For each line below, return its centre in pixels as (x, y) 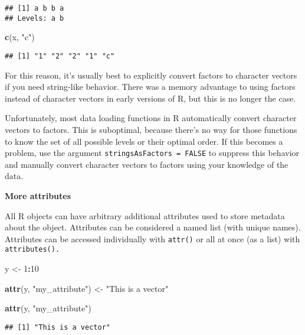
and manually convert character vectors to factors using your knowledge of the (147, 164)
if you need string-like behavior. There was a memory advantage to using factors (150, 87)
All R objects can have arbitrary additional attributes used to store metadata (145, 215)
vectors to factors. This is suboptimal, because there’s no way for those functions (151, 129)
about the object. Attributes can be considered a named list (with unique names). (153, 227)
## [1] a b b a (35, 8)
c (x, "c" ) (20, 37)
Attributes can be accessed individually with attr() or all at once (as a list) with (152, 238)
